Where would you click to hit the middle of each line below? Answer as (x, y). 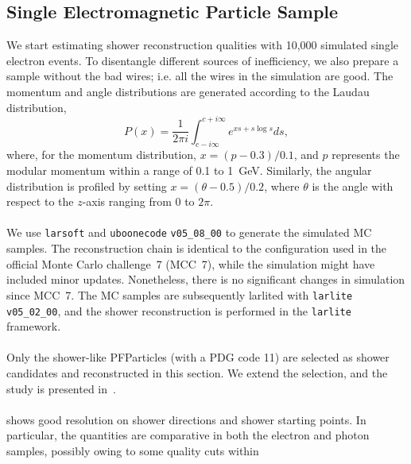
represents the (366, 155)
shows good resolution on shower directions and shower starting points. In (186, 419)
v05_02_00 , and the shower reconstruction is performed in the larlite (179, 310)
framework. (34, 326)
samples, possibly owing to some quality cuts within (133, 450)
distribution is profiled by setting (87, 186)
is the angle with (353, 186)
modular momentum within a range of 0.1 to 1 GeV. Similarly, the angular (189, 170)
